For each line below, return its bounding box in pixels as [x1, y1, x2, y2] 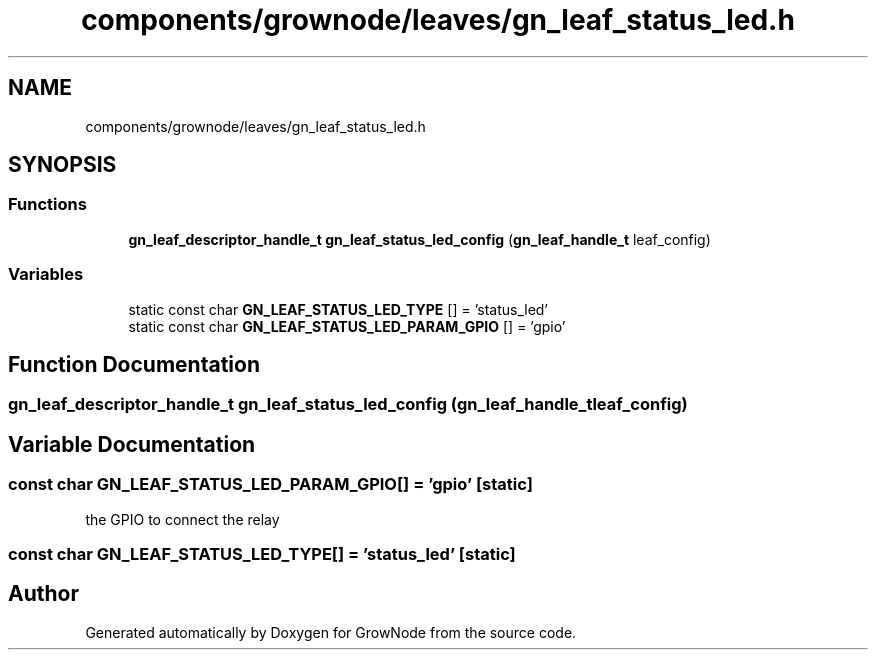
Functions [8, 194, 87, 215]
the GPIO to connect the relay [85, 510, 280, 528]
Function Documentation [8, 351, 260, 377]
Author [8, 581, 79, 607]
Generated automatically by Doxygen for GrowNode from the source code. [85, 623, 577, 641]
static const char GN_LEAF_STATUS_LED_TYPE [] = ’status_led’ [128, 300, 549, 318]
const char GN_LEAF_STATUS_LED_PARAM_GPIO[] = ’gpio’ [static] [8, 474, 533, 495]
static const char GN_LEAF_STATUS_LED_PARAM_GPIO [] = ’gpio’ [128, 317, 566, 335]
